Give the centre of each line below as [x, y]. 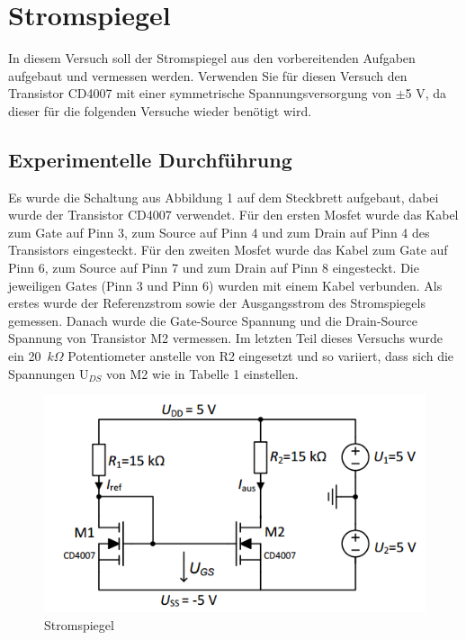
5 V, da [426, 93]
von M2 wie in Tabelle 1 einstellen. [202, 373]
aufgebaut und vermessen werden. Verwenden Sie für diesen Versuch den [208, 75]
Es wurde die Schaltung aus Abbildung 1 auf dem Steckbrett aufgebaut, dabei [224, 197]
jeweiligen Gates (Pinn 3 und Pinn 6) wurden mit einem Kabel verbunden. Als [225, 285]
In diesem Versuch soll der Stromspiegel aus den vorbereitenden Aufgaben [212, 58]
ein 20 [25, 356]
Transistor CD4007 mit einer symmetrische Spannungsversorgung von [200, 93]
